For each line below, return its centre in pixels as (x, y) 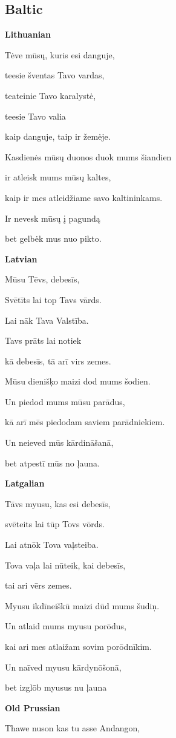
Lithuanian (28, 34)
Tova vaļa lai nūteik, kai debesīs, (65, 565)
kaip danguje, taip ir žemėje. (58, 136)
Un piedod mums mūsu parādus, (65, 401)
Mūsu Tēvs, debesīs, (42, 279)
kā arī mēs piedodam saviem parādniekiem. (85, 422)
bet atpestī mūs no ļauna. (52, 463)
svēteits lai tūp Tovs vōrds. (55, 524)
